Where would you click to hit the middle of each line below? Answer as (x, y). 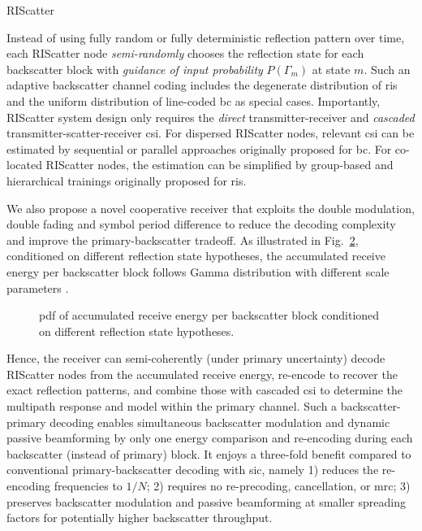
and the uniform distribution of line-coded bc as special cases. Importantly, (194, 100)
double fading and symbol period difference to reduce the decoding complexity (201, 224)
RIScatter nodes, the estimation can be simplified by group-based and (220, 165)
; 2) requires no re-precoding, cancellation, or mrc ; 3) (278, 486)
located (24, 165)
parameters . (38, 287)
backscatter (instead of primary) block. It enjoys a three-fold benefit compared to (209, 453)
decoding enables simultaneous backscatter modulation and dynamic (220, 422)
